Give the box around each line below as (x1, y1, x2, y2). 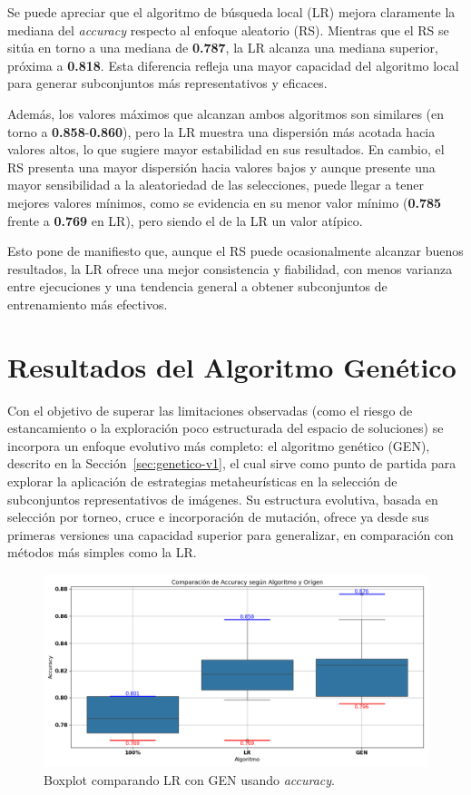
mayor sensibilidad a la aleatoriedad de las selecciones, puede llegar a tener (7, 175, 425, 194)
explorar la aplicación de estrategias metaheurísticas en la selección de (7, 472, 397, 490)
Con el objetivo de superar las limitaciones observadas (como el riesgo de (7, 400, 413, 419)
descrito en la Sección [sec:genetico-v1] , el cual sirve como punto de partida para (7, 454, 456, 473)
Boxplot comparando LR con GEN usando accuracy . (44, 770, 336, 789)
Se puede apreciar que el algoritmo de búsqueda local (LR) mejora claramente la (7, 3, 456, 21)
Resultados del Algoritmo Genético (7, 348, 456, 385)
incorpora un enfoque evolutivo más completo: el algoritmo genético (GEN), (7, 436, 430, 455)
